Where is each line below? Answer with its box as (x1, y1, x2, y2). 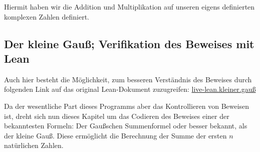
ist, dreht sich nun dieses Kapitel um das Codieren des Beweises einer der (4, 110, 229, 121)
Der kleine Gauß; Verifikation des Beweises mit (4, 36, 254, 51)
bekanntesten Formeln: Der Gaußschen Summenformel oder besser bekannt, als (4, 120, 247, 131)
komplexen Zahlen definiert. (4, 11, 90, 22)
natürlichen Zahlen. (4, 140, 64, 150)
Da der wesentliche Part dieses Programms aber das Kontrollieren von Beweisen (4, 100, 249, 111)
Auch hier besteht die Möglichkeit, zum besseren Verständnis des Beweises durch (4, 74, 252, 84)
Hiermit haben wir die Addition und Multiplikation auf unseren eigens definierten (4, 2, 255, 12)
